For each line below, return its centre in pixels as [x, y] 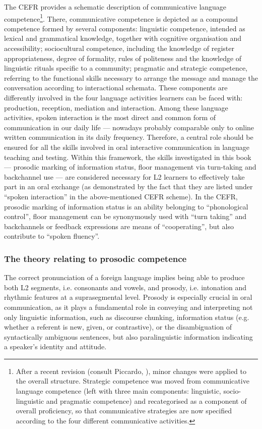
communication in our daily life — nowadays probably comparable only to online [129, 127]
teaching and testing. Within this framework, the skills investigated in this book [128, 157]
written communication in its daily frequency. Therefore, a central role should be [129, 137]
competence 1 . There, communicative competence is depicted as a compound [121, 18]
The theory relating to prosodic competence [95, 258]
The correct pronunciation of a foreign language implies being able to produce [124, 277]
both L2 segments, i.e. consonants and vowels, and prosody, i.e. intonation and [125, 287]
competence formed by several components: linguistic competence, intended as [125, 28]
